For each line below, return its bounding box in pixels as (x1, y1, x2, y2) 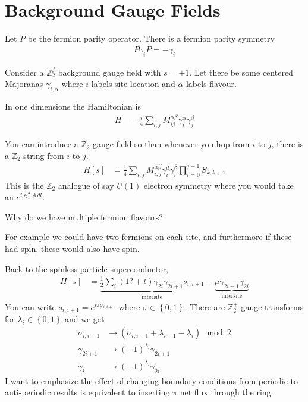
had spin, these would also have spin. (5, 242, 140, 255)
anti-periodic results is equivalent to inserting (5, 386, 170, 398)
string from (23, 149, 64, 161)
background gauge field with (58, 66, 161, 78)
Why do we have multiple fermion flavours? (5, 210, 163, 223)
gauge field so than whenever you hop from (93, 138, 250, 150)
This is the (5, 179, 44, 191)
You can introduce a (5, 138, 78, 150)
